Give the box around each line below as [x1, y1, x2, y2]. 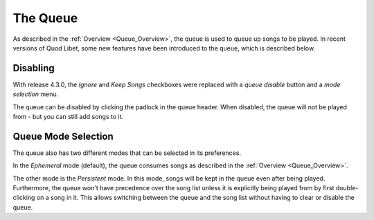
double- [335, 184, 359, 192]
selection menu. [12, 90, 59, 98]
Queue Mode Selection [12, 130, 114, 142]
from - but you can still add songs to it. [12, 113, 124, 121]
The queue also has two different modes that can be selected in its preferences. [12, 149, 242, 157]
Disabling [12, 62, 55, 74]
